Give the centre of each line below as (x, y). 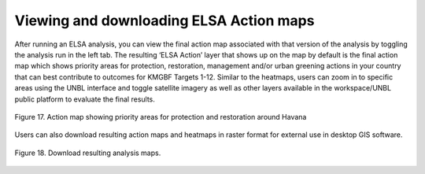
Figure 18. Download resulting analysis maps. (88, 153)
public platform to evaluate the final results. (85, 99)
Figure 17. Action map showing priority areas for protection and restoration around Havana (161, 117)
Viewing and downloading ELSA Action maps (164, 20)
